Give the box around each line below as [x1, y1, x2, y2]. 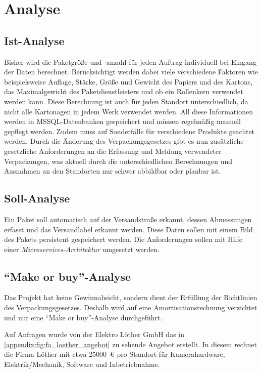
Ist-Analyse [4, 32, 65, 48]
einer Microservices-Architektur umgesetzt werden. [4, 243, 160, 254]
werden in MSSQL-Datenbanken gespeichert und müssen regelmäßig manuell [4, 116, 241, 127]
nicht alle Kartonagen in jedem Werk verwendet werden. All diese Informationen [4, 106, 253, 116]
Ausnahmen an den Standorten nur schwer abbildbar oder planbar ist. [4, 165, 221, 176]
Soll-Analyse [4, 190, 70, 206]
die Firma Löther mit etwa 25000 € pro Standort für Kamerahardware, [4, 349, 225, 359]
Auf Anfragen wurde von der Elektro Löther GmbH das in [4, 329, 185, 340]
